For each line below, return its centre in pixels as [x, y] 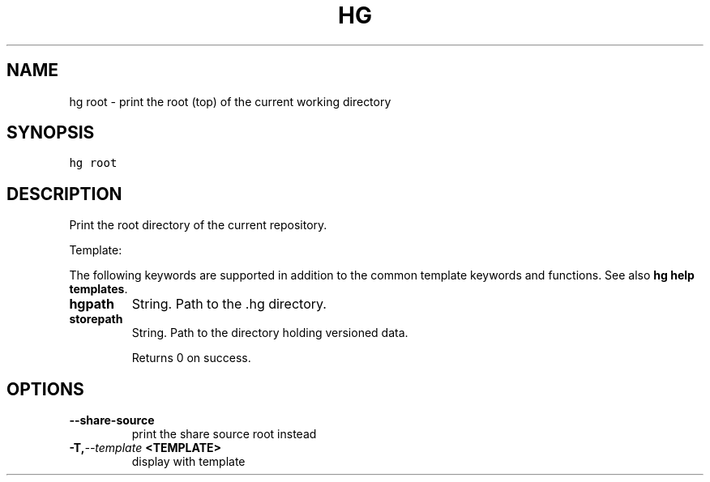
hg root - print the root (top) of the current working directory [230, 101]
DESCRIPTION [64, 194]
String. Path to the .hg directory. [229, 304]
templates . [98, 289]
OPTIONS [45, 389]
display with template [188, 462]
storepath [96, 319]
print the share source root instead [224, 434]
